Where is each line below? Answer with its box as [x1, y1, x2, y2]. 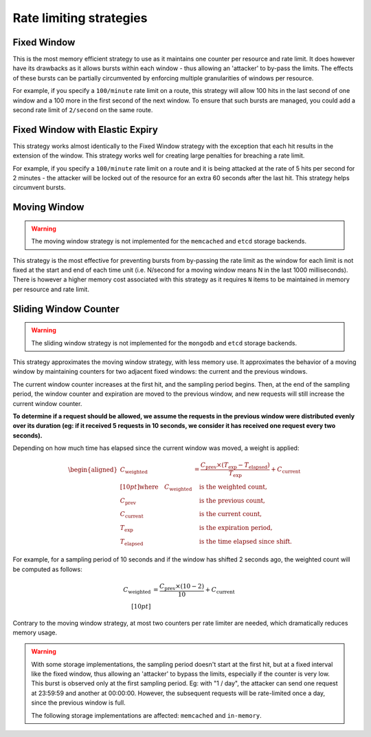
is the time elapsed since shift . [199, 537, 292, 545]
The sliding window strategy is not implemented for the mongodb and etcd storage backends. [31, 339, 297, 347]
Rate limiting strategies [12, 10, 148, 25]
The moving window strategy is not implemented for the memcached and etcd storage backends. [31, 237, 307, 246]
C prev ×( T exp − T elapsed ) [200, 461, 271, 471]
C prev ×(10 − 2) [159, 582, 205, 592]
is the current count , [199, 510, 262, 518]
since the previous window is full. [31, 698, 126, 707]
